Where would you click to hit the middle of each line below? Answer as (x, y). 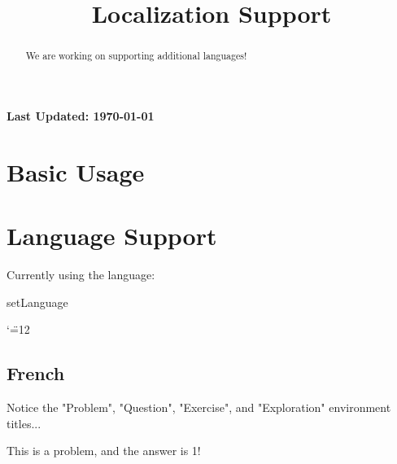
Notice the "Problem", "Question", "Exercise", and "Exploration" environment (199, 407)
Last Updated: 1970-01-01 (81, 115)
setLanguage (37, 302)
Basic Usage (76, 171)
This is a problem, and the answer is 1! (104, 451)
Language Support (112, 235)
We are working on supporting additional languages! (136, 56)
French (36, 373)
